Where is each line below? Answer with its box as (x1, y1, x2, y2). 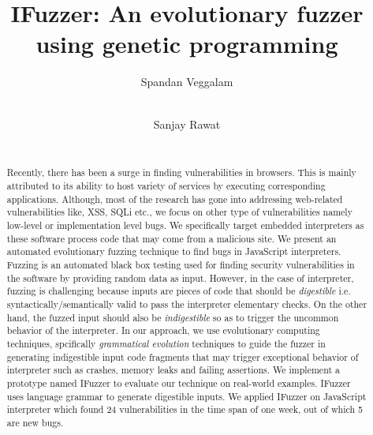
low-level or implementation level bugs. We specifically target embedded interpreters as (6, 219, 364, 232)
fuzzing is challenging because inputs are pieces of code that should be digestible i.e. (6, 284, 351, 298)
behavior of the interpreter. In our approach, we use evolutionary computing (6, 324, 320, 337)
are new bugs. (6, 415, 64, 429)
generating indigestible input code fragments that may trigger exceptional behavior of (6, 350, 359, 363)
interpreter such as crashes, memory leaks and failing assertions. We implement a (6, 363, 340, 377)
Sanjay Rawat (153, 115, 221, 132)
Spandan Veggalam (140, 73, 233, 90)
